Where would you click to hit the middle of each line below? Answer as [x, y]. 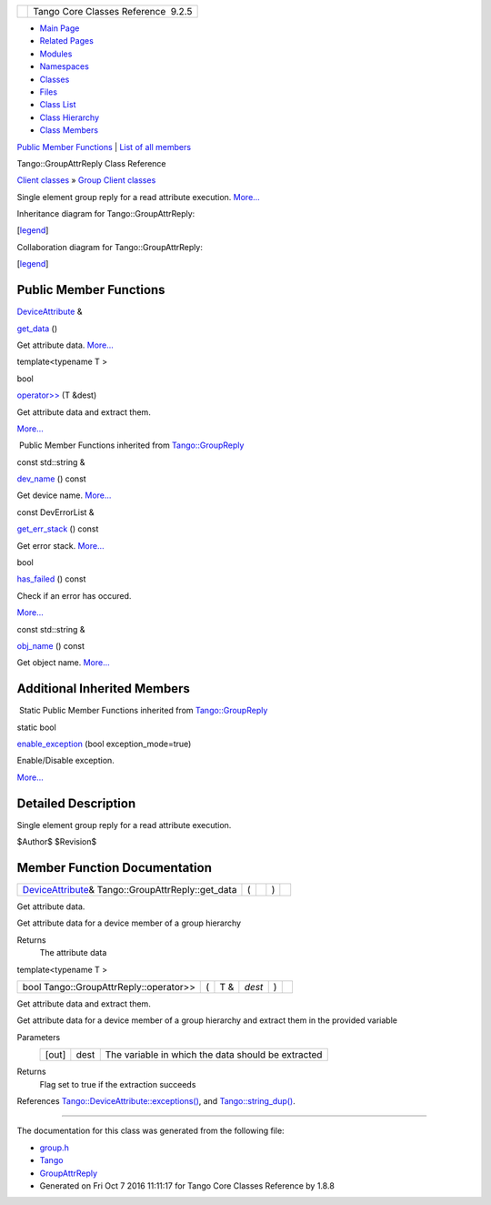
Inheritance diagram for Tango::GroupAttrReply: [106, 214]
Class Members [69, 130]
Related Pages [67, 41]
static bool [36, 727]
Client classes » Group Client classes [86, 180]
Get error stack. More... [60, 545]
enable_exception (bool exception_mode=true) [104, 744]
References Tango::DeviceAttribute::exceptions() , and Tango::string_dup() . [156, 1100]
